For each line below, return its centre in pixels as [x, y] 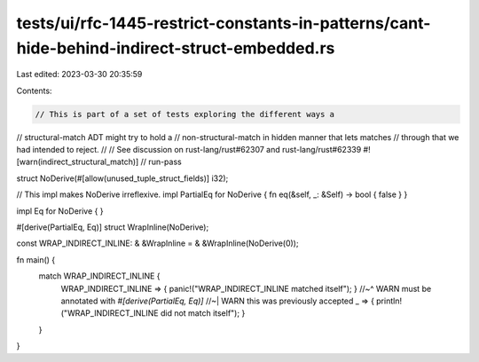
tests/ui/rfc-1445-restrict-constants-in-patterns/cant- [224, 23]
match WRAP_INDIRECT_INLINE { [99, 276]
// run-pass [161, 162]
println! [389, 301]
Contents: [34, 90]
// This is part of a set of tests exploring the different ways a [185, 114]
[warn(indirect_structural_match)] [78, 162]
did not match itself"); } [203, 313]
